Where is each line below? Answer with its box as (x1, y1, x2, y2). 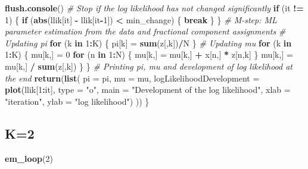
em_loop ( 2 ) (5, 152, 53, 164)
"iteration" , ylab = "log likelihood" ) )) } (5, 95, 150, 107)
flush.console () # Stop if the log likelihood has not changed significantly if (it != (5, 2, 304, 14)
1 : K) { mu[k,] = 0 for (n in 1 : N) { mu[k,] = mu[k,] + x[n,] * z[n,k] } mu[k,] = (5, 48, 293, 61)
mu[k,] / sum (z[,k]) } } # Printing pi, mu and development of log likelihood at (5, 60, 293, 72)
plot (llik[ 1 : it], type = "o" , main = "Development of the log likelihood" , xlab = (5, 83, 291, 96)
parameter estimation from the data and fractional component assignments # (5, 25, 286, 37)
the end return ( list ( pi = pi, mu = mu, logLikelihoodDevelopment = (5, 71, 260, 84)
